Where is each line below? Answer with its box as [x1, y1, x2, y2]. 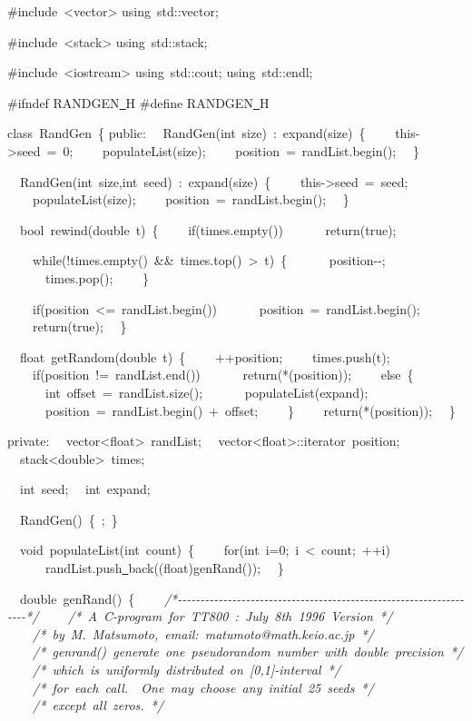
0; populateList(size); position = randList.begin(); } [63, 141, 419, 160]
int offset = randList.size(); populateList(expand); [44, 382, 369, 401]
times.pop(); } [44, 268, 150, 287]
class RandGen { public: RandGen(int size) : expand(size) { [7, 123, 366, 143]
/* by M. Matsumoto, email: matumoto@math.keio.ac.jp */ [33, 624, 374, 643]
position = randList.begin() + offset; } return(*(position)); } [44, 400, 456, 420]
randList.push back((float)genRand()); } [44, 558, 284, 578]
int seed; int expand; [19, 479, 151, 499]
